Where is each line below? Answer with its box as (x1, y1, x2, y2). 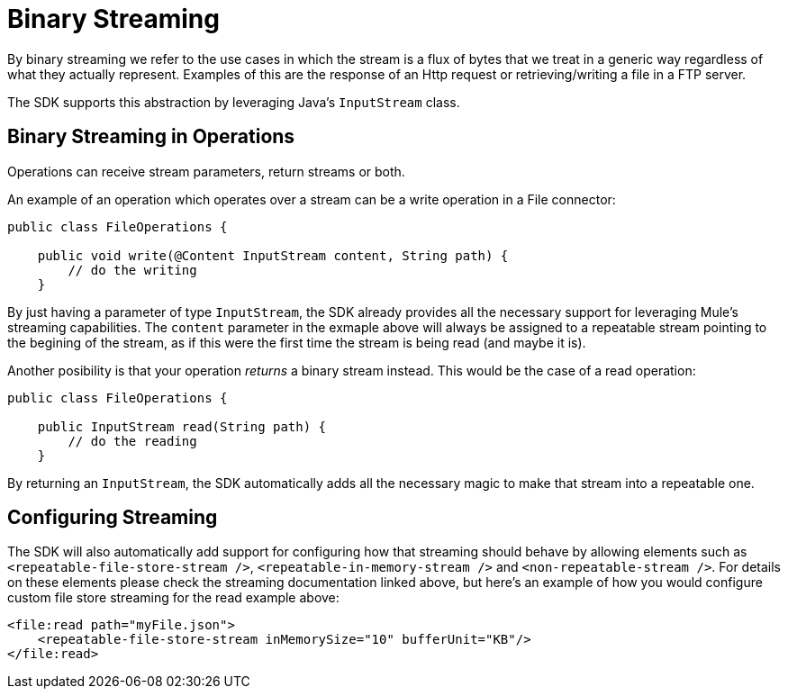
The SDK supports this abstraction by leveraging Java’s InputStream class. (7, 94, 460, 110)
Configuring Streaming (7, 506, 218, 529)
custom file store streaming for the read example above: (7, 590, 340, 606)
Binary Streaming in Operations (7, 125, 295, 149)
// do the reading (68, 433, 197, 448)
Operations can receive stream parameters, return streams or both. (7, 163, 405, 179)
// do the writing (68, 262, 197, 277)
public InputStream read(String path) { (37, 419, 327, 434)
